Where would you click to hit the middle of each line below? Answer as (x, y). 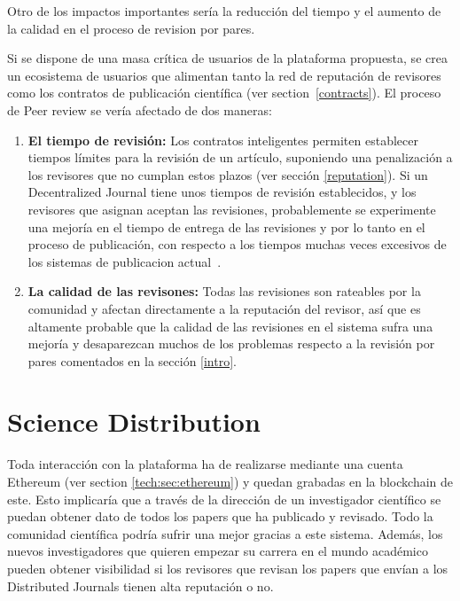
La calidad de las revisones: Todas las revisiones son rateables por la (224, 291)
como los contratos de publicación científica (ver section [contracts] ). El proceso (224, 93)
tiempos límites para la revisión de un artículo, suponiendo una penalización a (240, 157)
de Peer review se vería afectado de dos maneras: (140, 109)
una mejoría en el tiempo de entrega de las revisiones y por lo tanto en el (226, 226)
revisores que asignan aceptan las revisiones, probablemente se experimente (232, 209)
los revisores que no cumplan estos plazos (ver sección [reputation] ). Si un (228, 174)
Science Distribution (134, 421)
